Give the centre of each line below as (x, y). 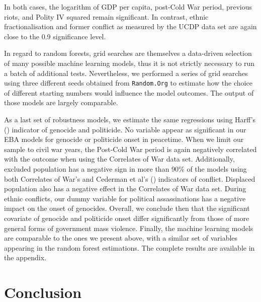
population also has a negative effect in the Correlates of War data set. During (125, 188)
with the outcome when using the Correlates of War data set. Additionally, (119, 159)
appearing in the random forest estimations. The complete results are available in (129, 247)
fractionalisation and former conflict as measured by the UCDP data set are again (130, 26)
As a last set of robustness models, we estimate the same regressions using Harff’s (130, 119)
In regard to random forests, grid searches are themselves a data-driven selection (128, 53)
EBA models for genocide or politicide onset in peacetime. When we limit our (124, 139)
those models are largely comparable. (61, 102)
